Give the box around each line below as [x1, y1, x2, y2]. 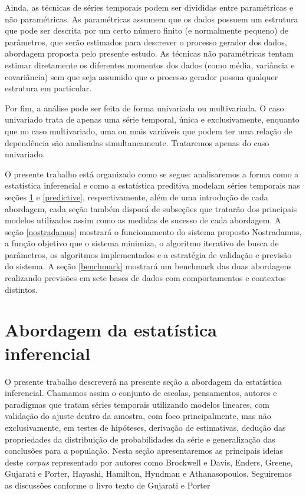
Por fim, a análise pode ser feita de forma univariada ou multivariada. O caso [5, 101, 284, 114]
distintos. [5, 283, 38, 295]
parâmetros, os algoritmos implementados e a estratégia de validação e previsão [5, 248, 292, 260]
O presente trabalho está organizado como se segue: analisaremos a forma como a [5, 167, 299, 180]
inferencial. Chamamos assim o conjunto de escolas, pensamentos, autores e [5, 387, 277, 399]
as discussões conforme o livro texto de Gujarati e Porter [5, 478, 210, 491]
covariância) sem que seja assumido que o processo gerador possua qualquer [5, 70, 278, 82]
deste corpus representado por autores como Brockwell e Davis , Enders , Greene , [5, 456, 293, 468]
